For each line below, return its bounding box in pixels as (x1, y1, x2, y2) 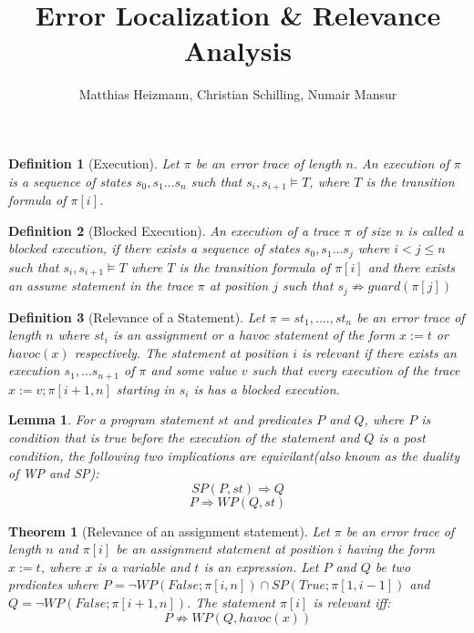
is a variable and (97, 556, 191, 576)
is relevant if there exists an (302, 342, 457, 362)
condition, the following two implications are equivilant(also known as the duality (8, 445, 460, 465)
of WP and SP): (8, 464, 99, 483)
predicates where (8, 575, 98, 594)
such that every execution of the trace (252, 361, 460, 380)
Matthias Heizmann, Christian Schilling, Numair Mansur (78, 85, 397, 104)
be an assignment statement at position (116, 539, 334, 558)
